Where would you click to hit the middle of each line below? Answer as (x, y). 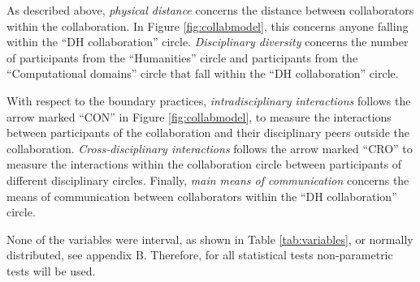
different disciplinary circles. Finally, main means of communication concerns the (208, 179)
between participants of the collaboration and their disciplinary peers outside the (208, 132)
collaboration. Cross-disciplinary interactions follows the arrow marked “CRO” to (210, 148)
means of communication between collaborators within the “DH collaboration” (202, 196)
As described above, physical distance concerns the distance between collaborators (210, 10)
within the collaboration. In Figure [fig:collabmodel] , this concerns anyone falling (208, 26)
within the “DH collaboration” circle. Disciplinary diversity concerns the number (208, 42)
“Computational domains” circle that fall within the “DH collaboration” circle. (203, 73)
